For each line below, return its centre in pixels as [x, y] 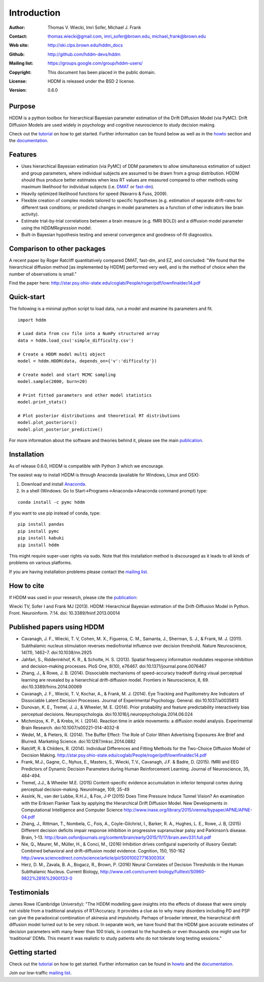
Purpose [22, 106]
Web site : [19, 45]
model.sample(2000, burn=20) [53, 382]
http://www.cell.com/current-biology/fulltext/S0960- [153, 871]
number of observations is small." [43, 274]
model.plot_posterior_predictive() [60, 429]
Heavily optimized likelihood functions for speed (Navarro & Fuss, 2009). [95, 194]
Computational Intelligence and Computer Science [72, 810]
